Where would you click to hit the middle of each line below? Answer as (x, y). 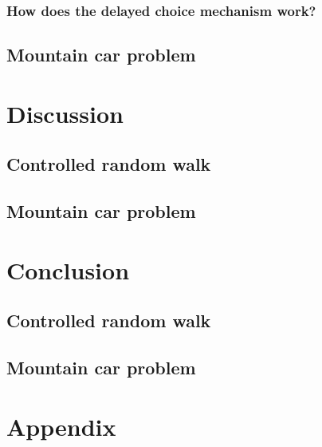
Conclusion (68, 269)
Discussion (65, 113)
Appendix (61, 426)
